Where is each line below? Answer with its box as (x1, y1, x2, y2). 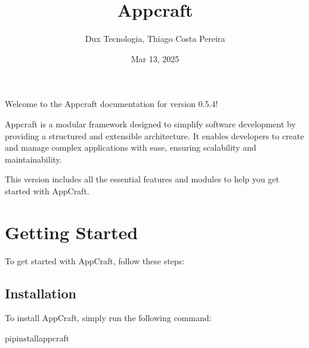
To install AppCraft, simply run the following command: (5, 312, 212, 324)
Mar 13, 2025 (131, 52, 180, 65)
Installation (5, 283, 76, 302)
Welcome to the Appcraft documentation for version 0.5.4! (5, 97, 218, 110)
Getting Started (5, 219, 138, 244)
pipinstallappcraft (5, 331, 70, 344)
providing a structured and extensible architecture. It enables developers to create (5, 129, 304, 142)
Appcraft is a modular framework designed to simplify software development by (5, 117, 296, 130)
